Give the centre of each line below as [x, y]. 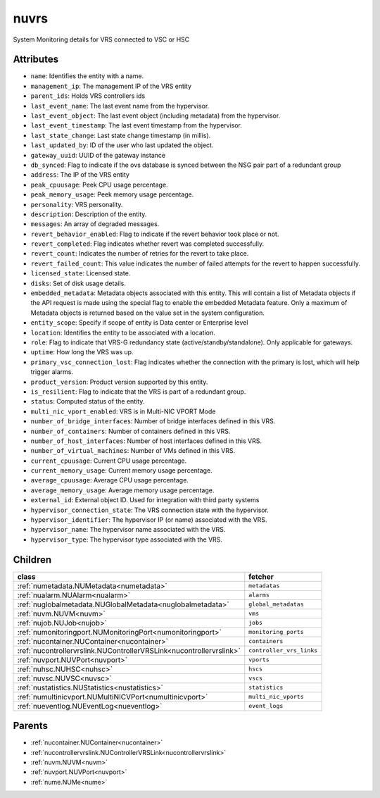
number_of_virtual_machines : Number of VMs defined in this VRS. [133, 451]
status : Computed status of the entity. [88, 401]
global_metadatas [276, 605]
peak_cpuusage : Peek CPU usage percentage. [99, 185]
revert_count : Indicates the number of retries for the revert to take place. [140, 254]
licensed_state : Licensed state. [81, 273]
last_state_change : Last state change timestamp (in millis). [121, 135]
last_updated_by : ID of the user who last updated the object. [122, 145]
